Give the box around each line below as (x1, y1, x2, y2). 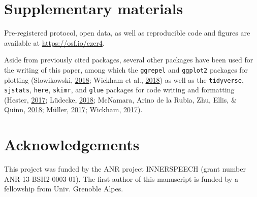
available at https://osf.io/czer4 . (4, 37, 105, 48)
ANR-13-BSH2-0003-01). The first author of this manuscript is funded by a (4, 173, 238, 184)
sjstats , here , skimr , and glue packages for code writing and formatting (4, 84, 235, 95)
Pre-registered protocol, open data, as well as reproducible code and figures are (4, 27, 250, 38)
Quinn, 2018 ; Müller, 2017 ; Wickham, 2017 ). (4, 104, 143, 115)
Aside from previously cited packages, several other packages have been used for (4, 54, 253, 65)
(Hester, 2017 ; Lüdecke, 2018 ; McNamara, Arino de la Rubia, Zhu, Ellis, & (4, 94, 237, 105)
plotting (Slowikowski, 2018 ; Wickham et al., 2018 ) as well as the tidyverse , (4, 74, 244, 85)
